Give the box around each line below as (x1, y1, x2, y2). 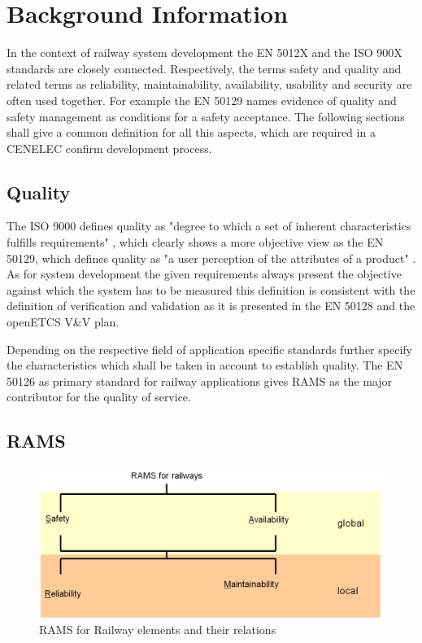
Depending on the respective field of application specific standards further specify (7, 340, 412, 357)
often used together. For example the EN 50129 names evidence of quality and (7, 91, 397, 108)
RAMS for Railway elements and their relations (39, 620, 276, 637)
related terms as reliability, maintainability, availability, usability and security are (7, 76, 412, 93)
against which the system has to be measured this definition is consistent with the (7, 281, 415, 298)
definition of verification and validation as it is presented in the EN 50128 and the (7, 297, 415, 314)
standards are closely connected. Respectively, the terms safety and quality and (7, 59, 402, 77)
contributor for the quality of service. (7, 388, 191, 405)
